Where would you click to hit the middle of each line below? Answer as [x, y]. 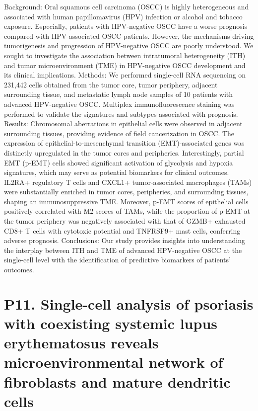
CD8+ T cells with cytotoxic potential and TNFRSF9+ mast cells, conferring [122, 230]
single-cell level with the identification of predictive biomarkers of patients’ [117, 260]
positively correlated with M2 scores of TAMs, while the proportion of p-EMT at [127, 211]
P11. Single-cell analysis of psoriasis [129, 303]
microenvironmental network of [114, 362]
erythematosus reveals [81, 343]
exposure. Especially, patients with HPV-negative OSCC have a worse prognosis [126, 26]
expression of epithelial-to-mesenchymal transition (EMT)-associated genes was [124, 143]
